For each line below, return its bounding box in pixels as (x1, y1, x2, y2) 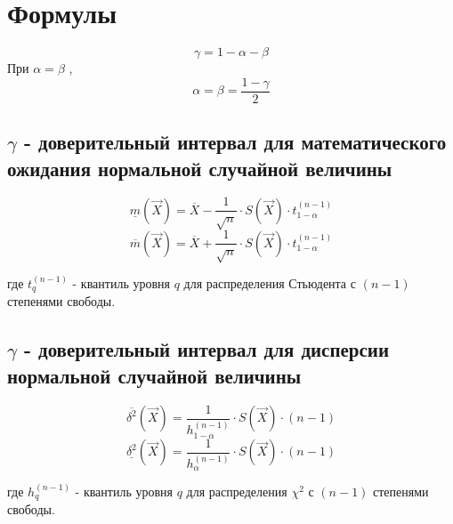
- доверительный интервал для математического (23, 128, 447, 156)
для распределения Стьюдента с (183, 274, 356, 293)
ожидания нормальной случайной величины (7, 154, 392, 181)
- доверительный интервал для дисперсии (23, 335, 390, 363)
